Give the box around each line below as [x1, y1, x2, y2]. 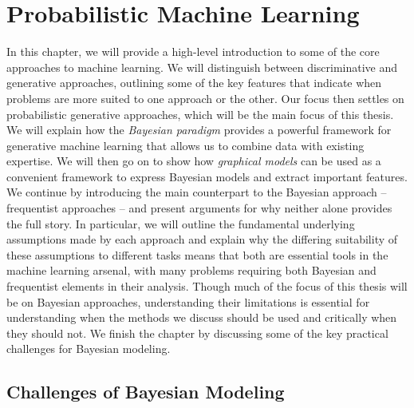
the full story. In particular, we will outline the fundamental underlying [6, 215, 355, 232]
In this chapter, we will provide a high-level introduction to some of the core [6, 43, 380, 60]
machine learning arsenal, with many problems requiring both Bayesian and [6, 262, 377, 279]
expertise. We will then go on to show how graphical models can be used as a [6, 153, 381, 169]
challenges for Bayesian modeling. [6, 340, 171, 357]
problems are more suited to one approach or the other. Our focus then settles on [6, 89, 404, 106]
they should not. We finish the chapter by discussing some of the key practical [6, 324, 388, 341]
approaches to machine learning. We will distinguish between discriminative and [6, 58, 398, 75]
